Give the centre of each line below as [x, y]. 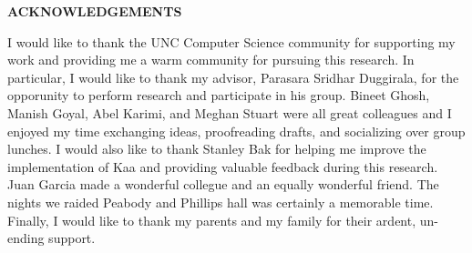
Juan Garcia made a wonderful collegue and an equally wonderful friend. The [223, 184]
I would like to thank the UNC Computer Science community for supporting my [231, 41]
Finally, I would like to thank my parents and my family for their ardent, [212, 220]
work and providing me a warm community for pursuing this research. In [211, 60]
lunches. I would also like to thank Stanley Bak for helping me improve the [217, 149]
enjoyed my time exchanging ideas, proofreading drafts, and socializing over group [236, 131]
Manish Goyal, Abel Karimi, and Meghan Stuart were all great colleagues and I [230, 112]
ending [26, 238]
